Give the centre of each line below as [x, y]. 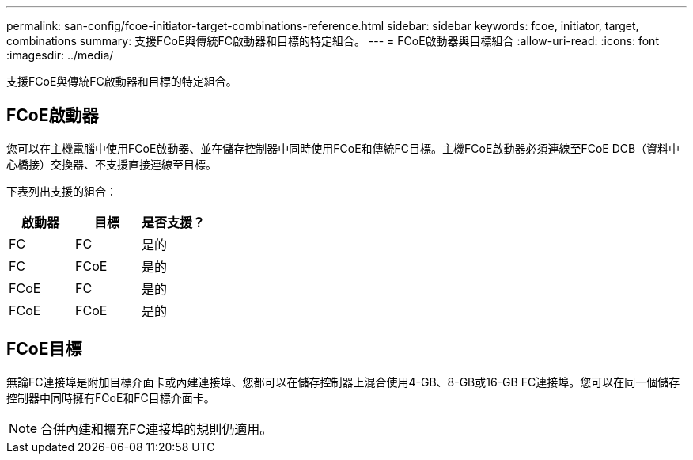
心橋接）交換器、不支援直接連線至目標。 [112, 164]
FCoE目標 [44, 349]
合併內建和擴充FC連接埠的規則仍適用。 [157, 429]
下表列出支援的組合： [62, 191]
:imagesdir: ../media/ [60, 55]
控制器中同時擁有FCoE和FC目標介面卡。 [111, 397]
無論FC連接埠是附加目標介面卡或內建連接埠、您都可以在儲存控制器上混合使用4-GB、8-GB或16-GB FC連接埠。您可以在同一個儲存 [343, 382]
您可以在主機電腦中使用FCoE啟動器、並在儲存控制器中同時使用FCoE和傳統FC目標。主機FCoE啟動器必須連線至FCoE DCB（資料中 [343, 148]
